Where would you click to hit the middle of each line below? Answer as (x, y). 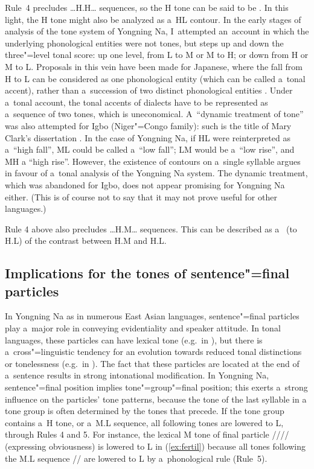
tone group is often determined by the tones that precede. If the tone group (145, 411)
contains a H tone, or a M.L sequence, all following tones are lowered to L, (144, 422)
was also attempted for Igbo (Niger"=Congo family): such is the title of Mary (148, 125)
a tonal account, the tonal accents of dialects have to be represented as (136, 102)
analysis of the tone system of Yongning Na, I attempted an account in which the (157, 31)
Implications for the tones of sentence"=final (147, 273)
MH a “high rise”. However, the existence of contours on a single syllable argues (153, 161)
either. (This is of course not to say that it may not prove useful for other (141, 196)
